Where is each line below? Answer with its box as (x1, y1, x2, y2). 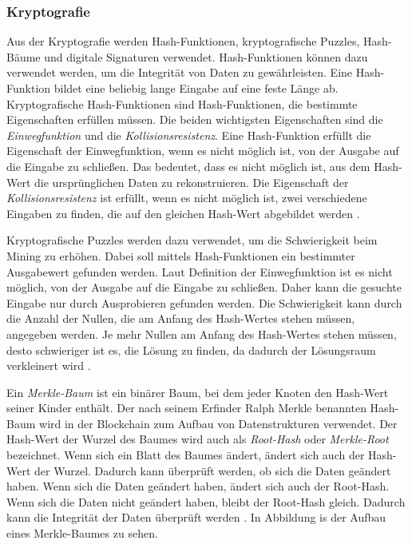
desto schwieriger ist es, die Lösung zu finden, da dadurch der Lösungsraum (6, 341, 376, 358)
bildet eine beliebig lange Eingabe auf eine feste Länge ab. (53, 80, 339, 96)
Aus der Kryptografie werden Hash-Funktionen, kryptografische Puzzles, (6, 33, 360, 50)
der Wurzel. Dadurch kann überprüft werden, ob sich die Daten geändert (34, 462, 391, 478)
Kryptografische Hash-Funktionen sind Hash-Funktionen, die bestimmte (6, 95, 358, 112)
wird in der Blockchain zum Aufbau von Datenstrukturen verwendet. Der (39, 415, 398, 431)
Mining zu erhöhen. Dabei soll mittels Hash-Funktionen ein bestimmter (6, 247, 355, 264)
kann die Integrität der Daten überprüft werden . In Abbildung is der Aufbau (6, 509, 386, 526)
